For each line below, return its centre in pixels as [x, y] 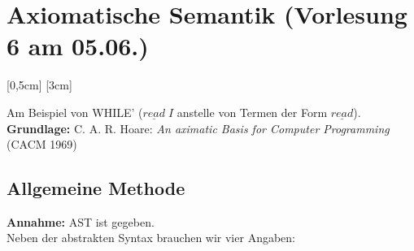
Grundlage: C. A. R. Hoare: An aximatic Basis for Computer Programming [198, 128]
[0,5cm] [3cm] [39, 85]
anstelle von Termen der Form [252, 112]
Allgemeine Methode [96, 188]
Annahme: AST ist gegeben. [81, 221]
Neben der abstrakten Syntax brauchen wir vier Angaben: [151, 238]
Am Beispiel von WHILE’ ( [75, 112]
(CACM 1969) [42, 144]
